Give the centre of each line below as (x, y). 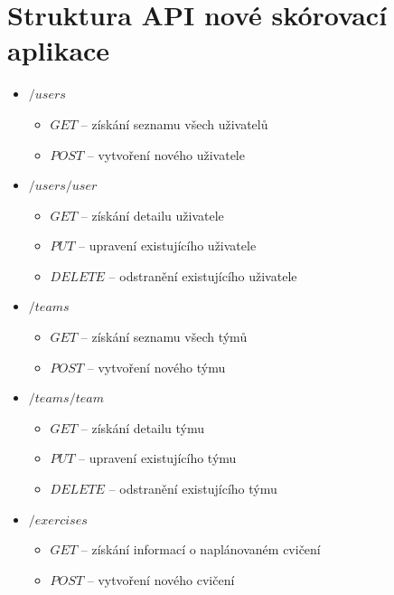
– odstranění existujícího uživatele (203, 275)
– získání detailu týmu (142, 427)
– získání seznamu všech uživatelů (174, 123)
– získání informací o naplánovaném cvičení (201, 549)
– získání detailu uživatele (152, 215)
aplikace (59, 50)
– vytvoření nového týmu (156, 367)
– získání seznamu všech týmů (164, 337)
